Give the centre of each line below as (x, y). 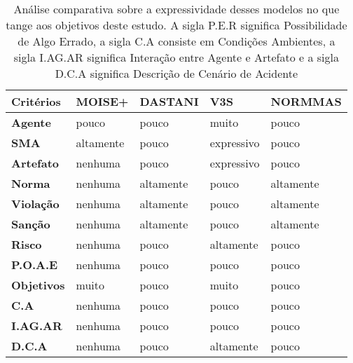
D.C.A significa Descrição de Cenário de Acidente (176, 73)
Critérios (36, 101)
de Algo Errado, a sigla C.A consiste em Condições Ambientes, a (176, 41)
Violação (35, 204)
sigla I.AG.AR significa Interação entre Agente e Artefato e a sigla (176, 57)
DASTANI (169, 101)
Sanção (31, 224)
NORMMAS (306, 101)
